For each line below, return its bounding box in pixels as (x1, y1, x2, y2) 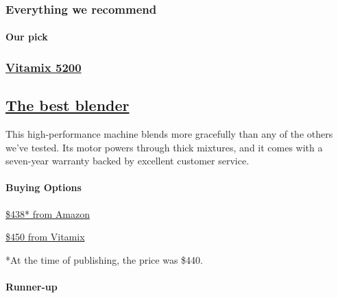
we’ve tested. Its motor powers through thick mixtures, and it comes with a (5, 140, 323, 154)
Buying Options (5, 180, 82, 195)
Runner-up (5, 280, 58, 294)
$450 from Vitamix (5, 229, 85, 244)
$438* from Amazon (5, 206, 90, 221)
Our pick (5, 29, 48, 44)
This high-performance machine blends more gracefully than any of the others (5, 127, 333, 141)
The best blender (5, 95, 130, 116)
